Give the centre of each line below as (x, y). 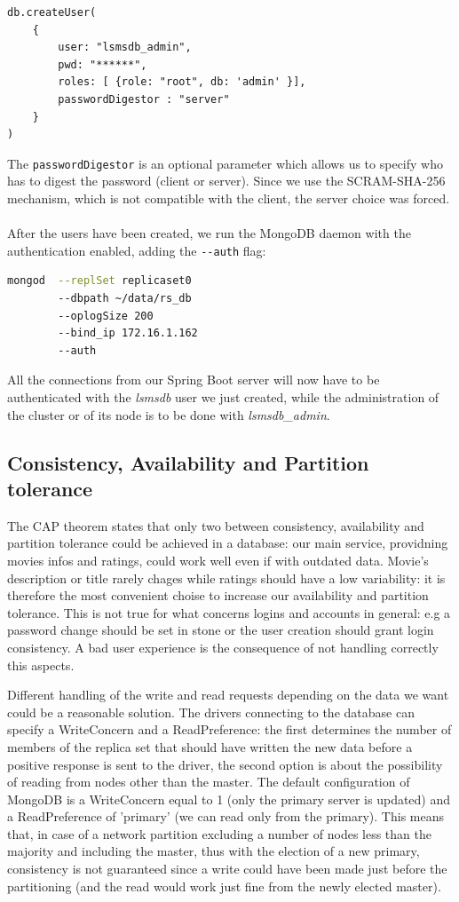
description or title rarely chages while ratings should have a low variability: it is (226, 578)
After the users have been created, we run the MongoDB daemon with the (209, 233)
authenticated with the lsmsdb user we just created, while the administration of (223, 397)
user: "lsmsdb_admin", (125, 47)
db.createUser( (52, 12)
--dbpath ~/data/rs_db (125, 299)
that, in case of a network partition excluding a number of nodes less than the (219, 833)
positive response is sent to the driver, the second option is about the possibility (225, 764)
